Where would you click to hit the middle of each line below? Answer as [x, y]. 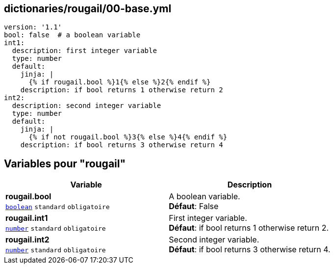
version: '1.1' [33, 27]
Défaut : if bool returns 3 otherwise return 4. [250, 250]
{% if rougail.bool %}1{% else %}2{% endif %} [120, 82]
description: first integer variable [84, 51]
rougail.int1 [27, 218]
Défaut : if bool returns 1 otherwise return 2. [249, 228]
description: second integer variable [87, 106]
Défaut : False [194, 206]
